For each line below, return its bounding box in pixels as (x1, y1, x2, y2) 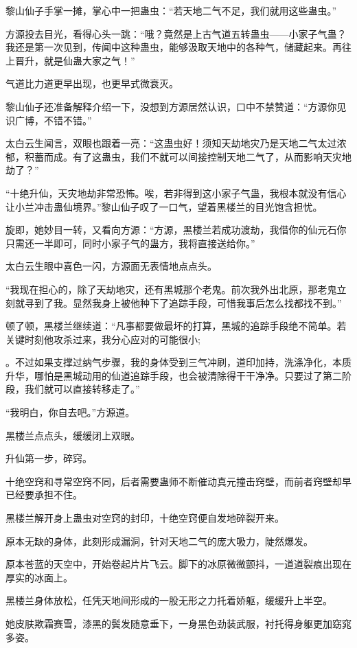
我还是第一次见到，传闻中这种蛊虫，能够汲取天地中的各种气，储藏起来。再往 (5, 40, 352, 54)
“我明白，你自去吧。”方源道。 (5, 405, 135, 419)
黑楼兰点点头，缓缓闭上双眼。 (5, 428, 140, 442)
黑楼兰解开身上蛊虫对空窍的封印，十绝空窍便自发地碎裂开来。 (5, 511, 284, 525)
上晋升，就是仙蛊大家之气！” (5, 53, 135, 67)
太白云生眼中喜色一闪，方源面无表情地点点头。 (5, 259, 217, 273)
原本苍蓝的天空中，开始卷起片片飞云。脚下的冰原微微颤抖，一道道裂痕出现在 (5, 557, 352, 571)
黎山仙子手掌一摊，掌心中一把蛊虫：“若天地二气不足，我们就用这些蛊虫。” (5, 3, 337, 17)
